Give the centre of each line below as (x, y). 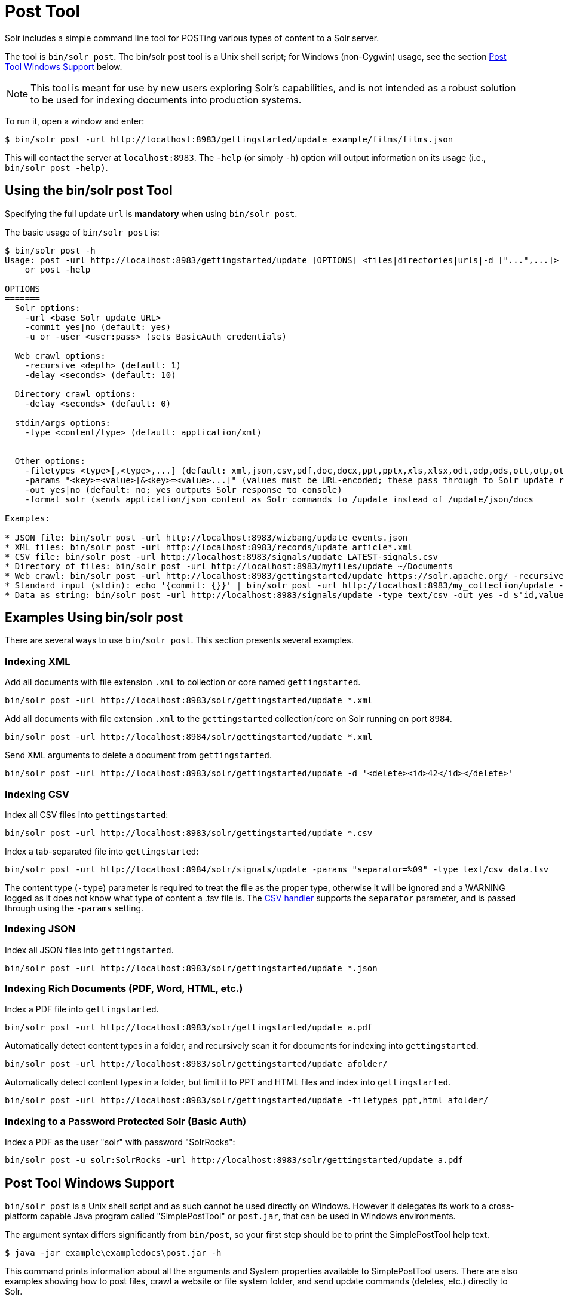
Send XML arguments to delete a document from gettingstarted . (138, 755)
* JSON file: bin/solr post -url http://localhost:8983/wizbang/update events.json (206, 537)
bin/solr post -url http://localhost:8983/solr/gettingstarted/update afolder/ (196, 1064)
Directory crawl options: (75, 394)
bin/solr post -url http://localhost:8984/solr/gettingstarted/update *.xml (189, 737)
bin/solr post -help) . (56, 167)
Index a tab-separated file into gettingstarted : (102, 851)
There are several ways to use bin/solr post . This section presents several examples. (179, 640)
